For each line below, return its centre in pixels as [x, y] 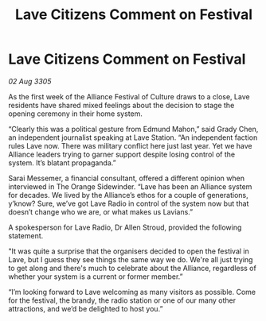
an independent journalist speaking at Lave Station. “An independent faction [133, 137]
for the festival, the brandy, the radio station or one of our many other [122, 300]
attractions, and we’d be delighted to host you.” [86, 308]
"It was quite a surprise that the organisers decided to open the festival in [129, 251]
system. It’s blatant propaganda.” [63, 162]
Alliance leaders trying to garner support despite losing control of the [122, 154]
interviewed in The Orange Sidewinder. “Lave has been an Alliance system [130, 186]
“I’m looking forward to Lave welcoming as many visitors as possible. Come [132, 292]
